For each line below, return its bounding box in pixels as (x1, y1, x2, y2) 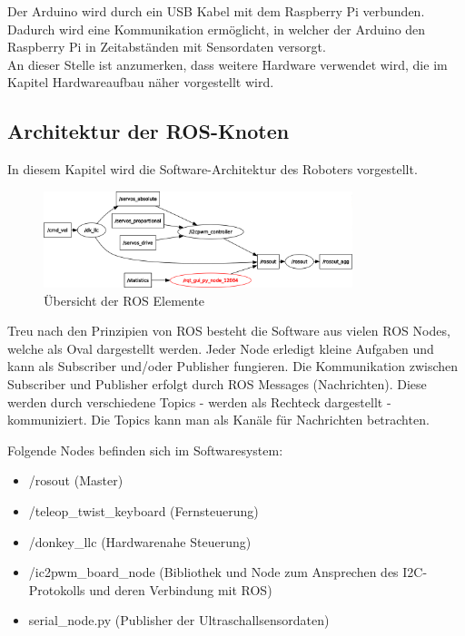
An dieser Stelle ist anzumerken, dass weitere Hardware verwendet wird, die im (7, 54, 448, 73)
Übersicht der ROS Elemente (44, 290, 205, 309)
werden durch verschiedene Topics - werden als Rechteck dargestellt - (7, 392, 391, 411)
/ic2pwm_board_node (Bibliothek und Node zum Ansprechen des (28, 563, 399, 582)
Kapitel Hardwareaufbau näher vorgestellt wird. (7, 73, 274, 92)
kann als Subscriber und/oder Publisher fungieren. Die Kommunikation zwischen (7, 357, 459, 376)
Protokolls (28, 580, 85, 599)
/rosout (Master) (28, 471, 124, 490)
